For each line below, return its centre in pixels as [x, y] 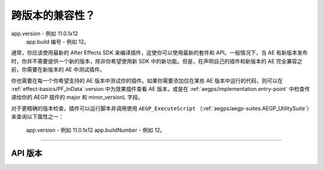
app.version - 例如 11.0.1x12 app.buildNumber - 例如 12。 [96, 130]
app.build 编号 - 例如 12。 [58, 41]
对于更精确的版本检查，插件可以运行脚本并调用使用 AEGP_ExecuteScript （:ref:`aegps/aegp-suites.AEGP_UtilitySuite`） [160, 108]
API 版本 [27, 154]
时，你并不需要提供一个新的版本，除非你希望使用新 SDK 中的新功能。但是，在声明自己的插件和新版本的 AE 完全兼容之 [157, 61]
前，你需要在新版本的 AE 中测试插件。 [58, 69]
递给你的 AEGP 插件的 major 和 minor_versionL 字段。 [77, 97]
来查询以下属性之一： [37, 117]
